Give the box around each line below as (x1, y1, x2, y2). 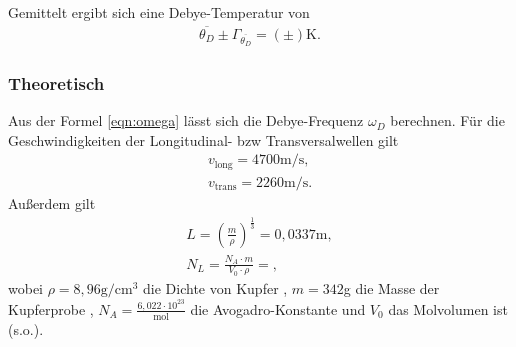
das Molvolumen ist (388, 298, 508, 319)
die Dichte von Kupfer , (143, 278, 288, 299)
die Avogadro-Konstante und (190, 298, 366, 319)
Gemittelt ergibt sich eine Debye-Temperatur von (8, 2, 310, 22)
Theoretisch (8, 70, 105, 95)
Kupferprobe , (8, 298, 94, 319)
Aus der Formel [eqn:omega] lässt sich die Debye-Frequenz (8, 110, 364, 131)
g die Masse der (343, 278, 440, 299)
